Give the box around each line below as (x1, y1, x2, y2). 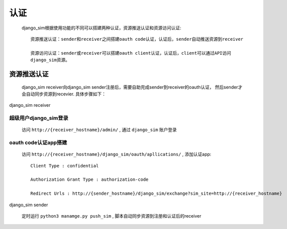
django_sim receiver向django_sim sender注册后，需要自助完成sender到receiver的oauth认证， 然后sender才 (21, 84, 243, 90)
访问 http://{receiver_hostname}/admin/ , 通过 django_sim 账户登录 (21, 127, 177, 133)
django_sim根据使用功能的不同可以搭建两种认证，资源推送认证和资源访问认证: (21, 25, 182, 31)
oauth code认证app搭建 (9, 139, 67, 146)
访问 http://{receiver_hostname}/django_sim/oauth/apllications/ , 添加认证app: (21, 152, 211, 157)
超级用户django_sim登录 (9, 115, 69, 122)
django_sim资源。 (30, 57, 70, 63)
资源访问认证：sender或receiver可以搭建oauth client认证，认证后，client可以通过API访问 (30, 50, 231, 56)
